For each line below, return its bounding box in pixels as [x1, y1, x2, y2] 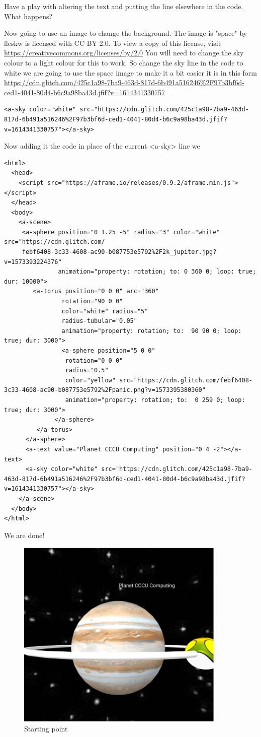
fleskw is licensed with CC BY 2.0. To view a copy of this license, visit [4, 37, 221, 48]
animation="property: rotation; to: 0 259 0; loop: [65, 396, 245, 404]
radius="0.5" [65, 367, 109, 374]
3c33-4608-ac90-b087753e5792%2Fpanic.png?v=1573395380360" [4, 386, 206, 394]
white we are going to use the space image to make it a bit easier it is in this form [4, 67, 257, 78]
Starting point [24, 723, 68, 734]
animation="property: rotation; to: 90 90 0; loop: [61, 327, 242, 334]
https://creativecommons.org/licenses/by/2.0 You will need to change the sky [4, 47, 244, 58]
